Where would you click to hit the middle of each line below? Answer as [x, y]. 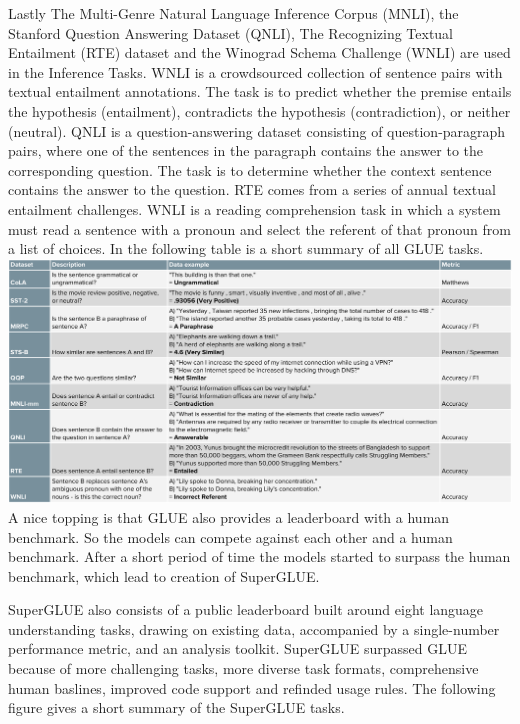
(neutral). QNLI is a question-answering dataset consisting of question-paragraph [257, 130]
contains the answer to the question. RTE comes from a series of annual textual [252, 189]
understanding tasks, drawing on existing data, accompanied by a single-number [254, 628]
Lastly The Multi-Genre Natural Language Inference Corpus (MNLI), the [233, 13]
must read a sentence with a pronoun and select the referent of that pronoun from [259, 228]
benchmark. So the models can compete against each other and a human [230, 536]
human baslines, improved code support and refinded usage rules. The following [252, 687]
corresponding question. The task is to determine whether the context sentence [250, 169]
